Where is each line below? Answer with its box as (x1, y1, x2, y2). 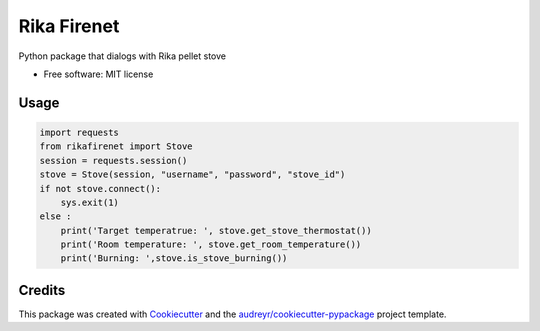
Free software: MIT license (43, 68, 154, 80)
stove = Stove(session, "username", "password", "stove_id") (39, 169, 346, 180)
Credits (18, 281, 66, 299)
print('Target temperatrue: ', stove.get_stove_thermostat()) (60, 225, 372, 236)
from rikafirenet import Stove (39, 141, 194, 152)
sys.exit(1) (60, 196, 120, 208)
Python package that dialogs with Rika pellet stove (18, 50, 227, 62)
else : (39, 211, 72, 222)
